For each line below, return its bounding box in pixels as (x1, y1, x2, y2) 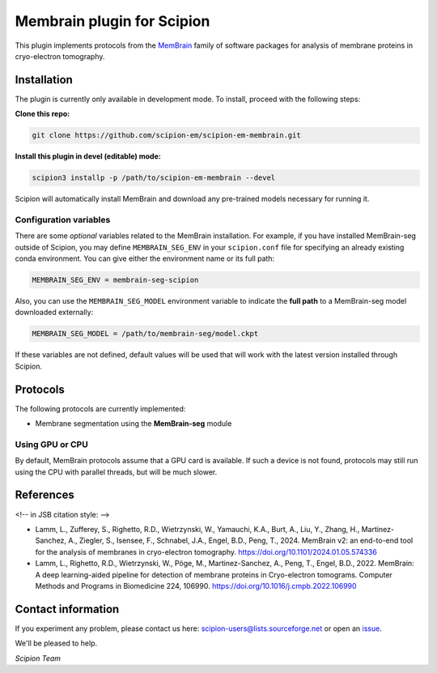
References (15, 488, 74, 502)
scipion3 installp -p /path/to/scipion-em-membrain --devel (32, 173, 276, 182)
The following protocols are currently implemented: (15, 403, 186, 413)
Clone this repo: (15, 109, 70, 119)
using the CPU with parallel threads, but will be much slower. (15, 466, 218, 477)
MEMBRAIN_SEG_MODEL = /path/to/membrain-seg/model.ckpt (32, 329, 259, 339)
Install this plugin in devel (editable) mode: (15, 151, 161, 161)
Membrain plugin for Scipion (15, 12, 210, 30)
